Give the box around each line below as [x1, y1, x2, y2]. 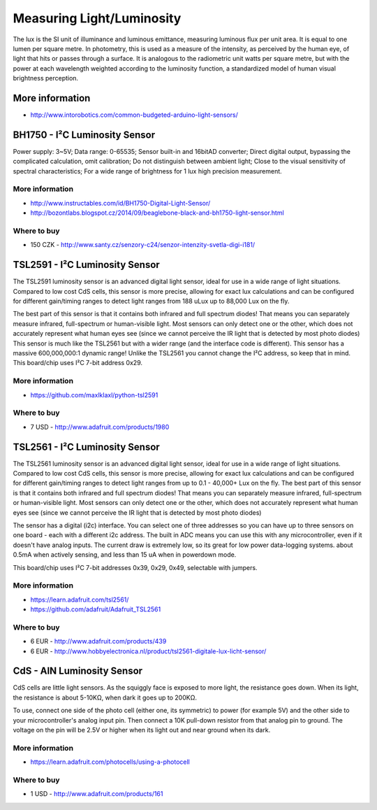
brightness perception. [13, 74, 79, 83]
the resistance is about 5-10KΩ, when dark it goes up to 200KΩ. [13, 693, 197, 702]
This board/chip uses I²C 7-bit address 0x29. [13, 359, 143, 367]
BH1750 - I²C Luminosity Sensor [13, 129, 156, 141]
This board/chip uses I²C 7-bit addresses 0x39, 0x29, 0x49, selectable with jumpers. [13, 563, 258, 571]
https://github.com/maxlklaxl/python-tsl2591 [30, 390, 158, 399]
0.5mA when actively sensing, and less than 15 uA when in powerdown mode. [13, 550, 237, 559]
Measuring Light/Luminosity [13, 10, 182, 26]
